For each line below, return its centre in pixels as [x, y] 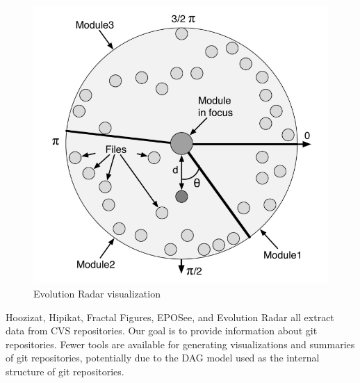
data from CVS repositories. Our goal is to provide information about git [162, 331]
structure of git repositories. [65, 372]
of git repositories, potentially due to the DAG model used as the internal [163, 358]
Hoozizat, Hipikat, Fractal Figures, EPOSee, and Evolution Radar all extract [170, 317]
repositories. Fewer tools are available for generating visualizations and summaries [180, 344]
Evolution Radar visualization [97, 294]
